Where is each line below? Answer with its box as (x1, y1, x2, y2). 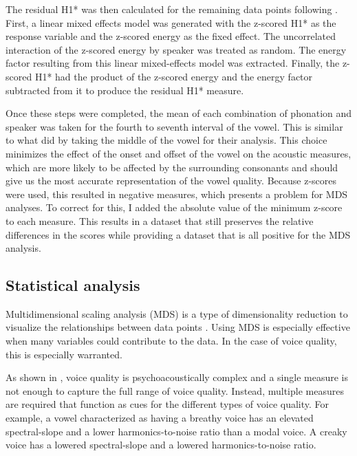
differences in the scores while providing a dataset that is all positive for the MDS (6, 227, 351, 241)
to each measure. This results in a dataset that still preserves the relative (6, 213, 314, 228)
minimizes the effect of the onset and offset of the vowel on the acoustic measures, (6, 146, 351, 160)
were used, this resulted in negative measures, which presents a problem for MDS (6, 186, 348, 201)
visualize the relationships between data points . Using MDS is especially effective (6, 320, 350, 334)
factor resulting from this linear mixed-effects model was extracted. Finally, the (6, 56, 340, 70)
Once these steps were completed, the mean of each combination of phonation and (6, 106, 352, 120)
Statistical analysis (6, 274, 140, 296)
